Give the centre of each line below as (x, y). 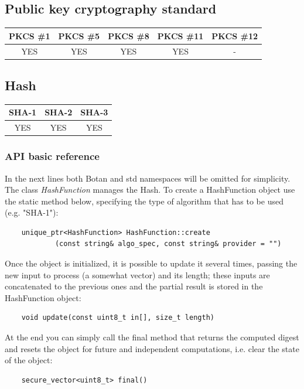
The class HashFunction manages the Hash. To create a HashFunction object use (150, 190)
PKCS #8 (129, 35)
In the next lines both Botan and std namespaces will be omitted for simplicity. (148, 178)
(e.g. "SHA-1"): (32, 212)
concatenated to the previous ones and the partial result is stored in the (134, 286)
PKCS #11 (180, 35)
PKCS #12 (235, 35)
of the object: (29, 360)
